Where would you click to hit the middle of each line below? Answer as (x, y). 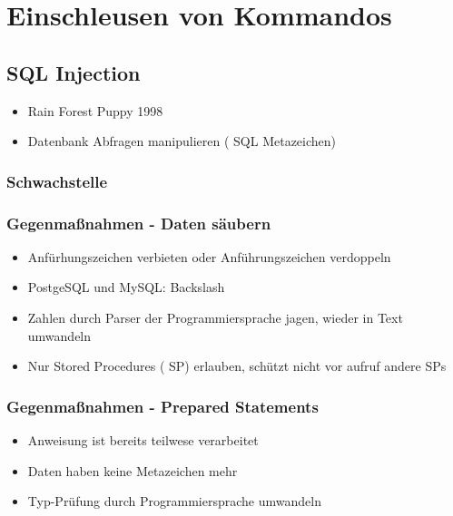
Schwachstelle (57, 181)
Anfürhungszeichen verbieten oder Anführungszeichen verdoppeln (209, 256)
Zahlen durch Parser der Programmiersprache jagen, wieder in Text (215, 318)
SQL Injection (74, 72)
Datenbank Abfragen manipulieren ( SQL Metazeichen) (182, 141)
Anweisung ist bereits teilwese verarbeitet (143, 440)
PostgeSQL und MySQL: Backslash (126, 287)
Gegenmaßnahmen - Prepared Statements (162, 406)
